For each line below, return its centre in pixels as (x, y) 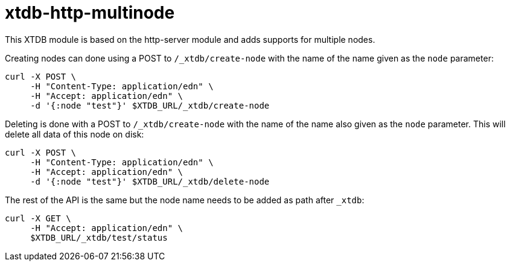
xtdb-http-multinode (90, 13)
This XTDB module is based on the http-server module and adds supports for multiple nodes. (190, 39)
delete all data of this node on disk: (75, 134)
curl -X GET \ (38, 218)
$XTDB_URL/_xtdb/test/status (99, 237)
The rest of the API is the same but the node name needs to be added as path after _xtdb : (185, 200)
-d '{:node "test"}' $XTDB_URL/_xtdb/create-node (150, 105)
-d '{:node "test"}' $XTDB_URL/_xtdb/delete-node (150, 181)
